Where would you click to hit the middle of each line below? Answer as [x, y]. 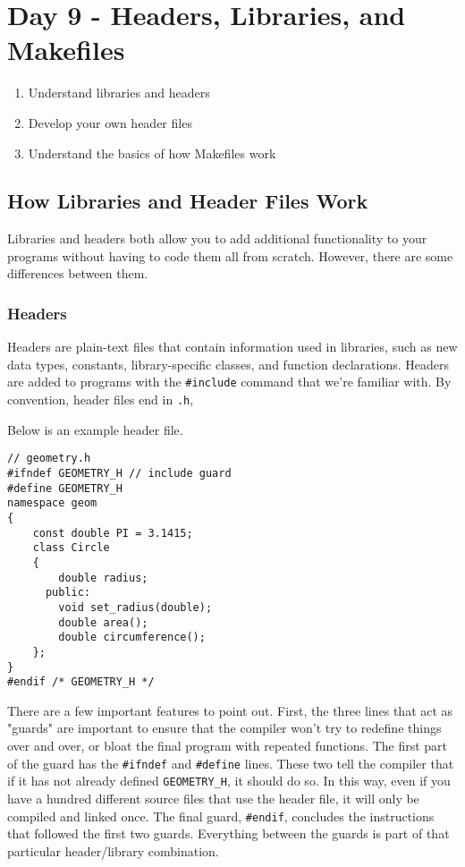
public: [68, 593]
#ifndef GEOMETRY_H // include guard [119, 474]
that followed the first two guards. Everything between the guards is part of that [228, 833]
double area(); [103, 622]
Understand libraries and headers [119, 93]
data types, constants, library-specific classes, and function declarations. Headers [228, 364]
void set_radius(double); [135, 607]
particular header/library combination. [113, 850]
